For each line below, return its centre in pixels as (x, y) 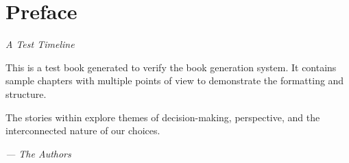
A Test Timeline (40, 44)
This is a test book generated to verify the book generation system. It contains (171, 67)
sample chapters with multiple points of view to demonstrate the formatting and (175, 80)
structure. (26, 93)
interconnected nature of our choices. (83, 130)
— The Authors (38, 153)
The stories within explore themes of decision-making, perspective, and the (163, 117)
